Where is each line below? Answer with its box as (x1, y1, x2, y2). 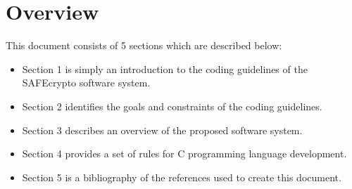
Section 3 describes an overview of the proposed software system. (22, 122, 303, 137)
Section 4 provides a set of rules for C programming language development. (22, 146, 347, 161)
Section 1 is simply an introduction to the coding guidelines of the (22, 61, 308, 76)
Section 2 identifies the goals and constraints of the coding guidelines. (22, 98, 322, 113)
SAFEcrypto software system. (22, 75, 151, 90)
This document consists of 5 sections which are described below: (6, 38, 282, 53)
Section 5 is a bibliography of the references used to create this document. (22, 169, 341, 184)
